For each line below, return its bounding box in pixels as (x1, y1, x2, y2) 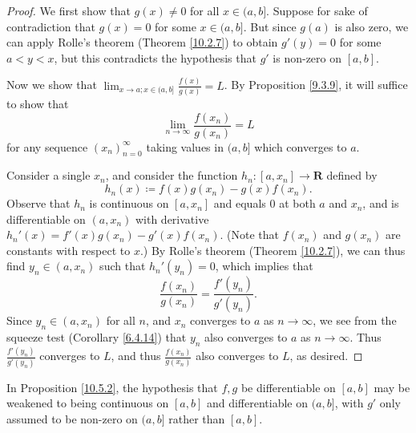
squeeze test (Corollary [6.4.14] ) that (6, 329, 187, 346)
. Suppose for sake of (266, 2, 368, 18)
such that (99, 257, 146, 274)
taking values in (146, 138, 224, 155)
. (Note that (220, 226, 279, 243)
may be (374, 378, 410, 395)
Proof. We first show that (6, 2, 131, 18)
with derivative (135, 210, 209, 227)
